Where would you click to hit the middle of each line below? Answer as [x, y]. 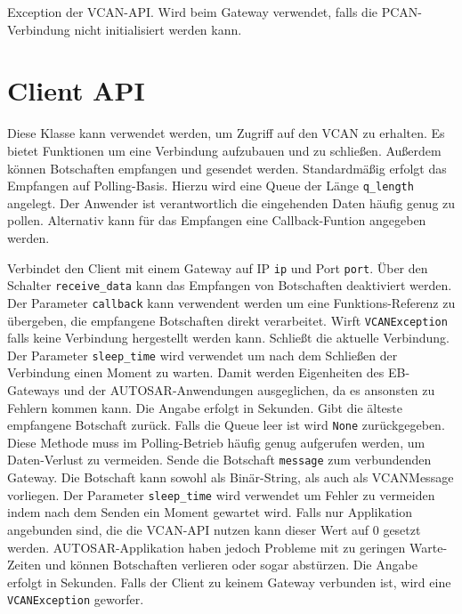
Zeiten [24, 565]
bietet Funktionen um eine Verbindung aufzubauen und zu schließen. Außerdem [224, 150]
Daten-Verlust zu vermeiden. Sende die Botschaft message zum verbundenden [219, 460]
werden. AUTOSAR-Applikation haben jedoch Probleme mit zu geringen [207, 547]
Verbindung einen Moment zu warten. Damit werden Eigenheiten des [196, 372]
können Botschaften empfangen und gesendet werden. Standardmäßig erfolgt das [227, 168]
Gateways [33, 390]
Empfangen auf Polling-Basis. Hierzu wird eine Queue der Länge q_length [211, 186]
